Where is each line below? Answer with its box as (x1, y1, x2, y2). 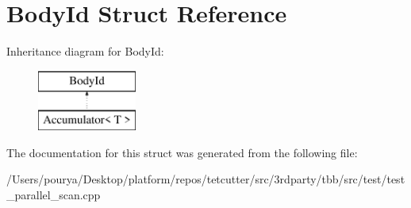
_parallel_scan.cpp (6, 187, 101, 203)
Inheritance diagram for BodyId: (6, 43, 164, 60)
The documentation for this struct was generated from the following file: (6, 144, 358, 160)
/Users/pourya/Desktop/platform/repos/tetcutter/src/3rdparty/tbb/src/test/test (6, 171, 405, 187)
